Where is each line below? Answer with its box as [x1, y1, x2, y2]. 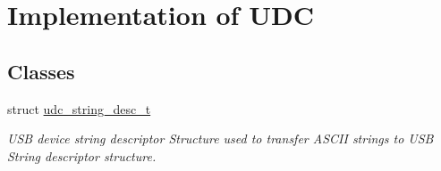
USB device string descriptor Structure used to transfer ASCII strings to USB [7, 129, 434, 148]
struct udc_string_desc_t [7, 99, 151, 118]
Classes [7, 57, 75, 85]
